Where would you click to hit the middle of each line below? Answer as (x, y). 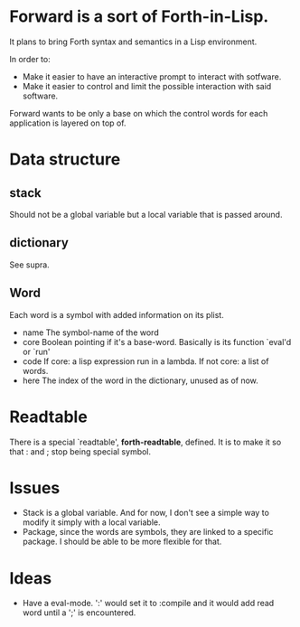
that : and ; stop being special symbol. (80, 451)
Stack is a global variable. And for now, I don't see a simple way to (145, 513)
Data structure (65, 159)
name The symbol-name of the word (91, 332)
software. (40, 96)
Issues (35, 487)
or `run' (36, 351)
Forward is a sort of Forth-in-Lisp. (139, 17)
